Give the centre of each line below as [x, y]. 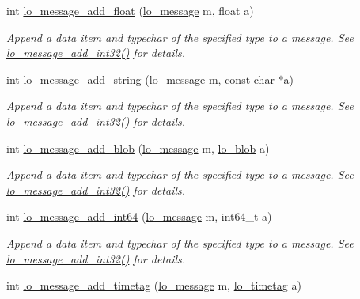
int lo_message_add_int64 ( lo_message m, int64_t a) [139, 216]
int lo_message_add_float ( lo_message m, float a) [130, 10]
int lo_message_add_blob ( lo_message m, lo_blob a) [138, 148]
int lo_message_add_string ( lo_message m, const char [140, 79]
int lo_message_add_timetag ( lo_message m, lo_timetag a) [154, 285]
